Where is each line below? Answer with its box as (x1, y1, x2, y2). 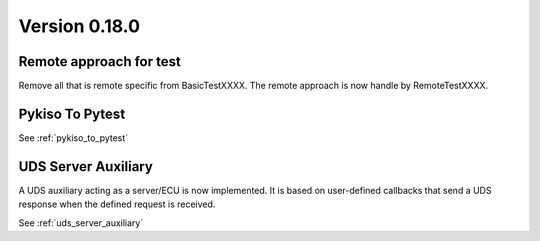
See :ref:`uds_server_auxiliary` (18, 216, 144, 229)
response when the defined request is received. (18, 198, 216, 210)
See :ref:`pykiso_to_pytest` (18, 131, 129, 144)
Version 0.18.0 (18, 15, 140, 37)
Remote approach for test (18, 53, 182, 70)
